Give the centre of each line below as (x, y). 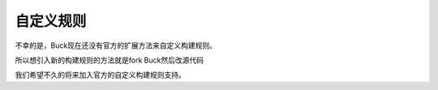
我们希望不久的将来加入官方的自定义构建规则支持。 (100, 75)
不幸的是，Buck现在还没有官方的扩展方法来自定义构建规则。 (116, 45)
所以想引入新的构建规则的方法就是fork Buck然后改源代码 (109, 60)
